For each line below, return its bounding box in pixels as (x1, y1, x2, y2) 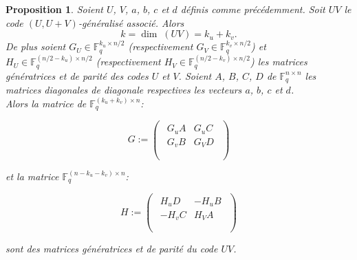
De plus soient (6, 39, 66, 54)
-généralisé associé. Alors (78, 15, 184, 30)
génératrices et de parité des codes (6, 68, 149, 83)
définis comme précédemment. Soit (180, 2, 325, 16)
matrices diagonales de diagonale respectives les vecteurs (6, 83, 242, 97)
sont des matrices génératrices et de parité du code (6, 241, 218, 256)
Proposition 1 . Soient (6, 2, 103, 16)
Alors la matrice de (6, 96, 87, 110)
